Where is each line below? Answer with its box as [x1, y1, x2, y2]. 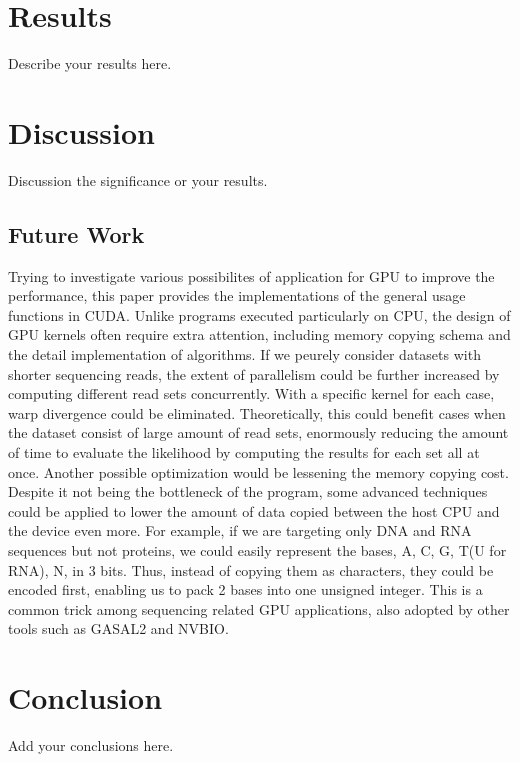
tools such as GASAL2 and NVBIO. [8, 618, 229, 639]
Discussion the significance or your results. [8, 169, 268, 190]
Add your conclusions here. [8, 735, 174, 756]
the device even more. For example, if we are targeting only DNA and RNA [8, 520, 472, 541]
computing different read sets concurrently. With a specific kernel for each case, [8, 383, 495, 404]
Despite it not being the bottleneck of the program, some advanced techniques [8, 481, 488, 502]
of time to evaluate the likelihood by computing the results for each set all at [8, 441, 480, 462]
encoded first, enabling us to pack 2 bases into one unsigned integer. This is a [8, 579, 483, 600]
